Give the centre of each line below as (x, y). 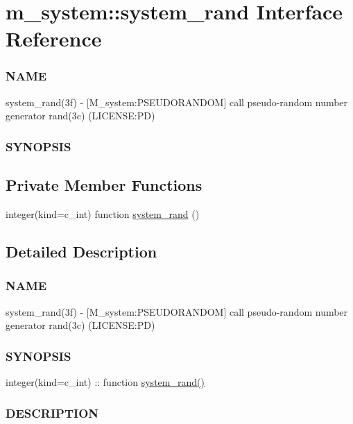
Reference (54, 39)
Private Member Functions (104, 185)
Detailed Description (81, 251)
